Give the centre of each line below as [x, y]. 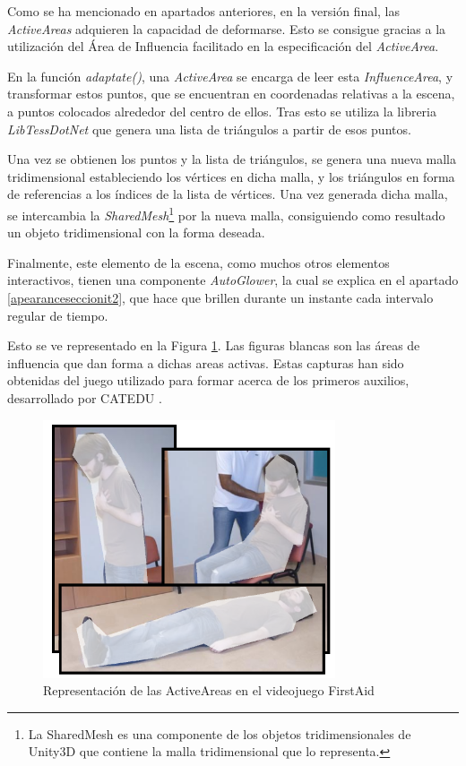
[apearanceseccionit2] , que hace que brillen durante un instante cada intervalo [220, 297]
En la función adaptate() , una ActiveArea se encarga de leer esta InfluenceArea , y [230, 76]
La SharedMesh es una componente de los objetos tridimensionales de [220, 733]
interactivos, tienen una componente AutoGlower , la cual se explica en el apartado [233, 280]
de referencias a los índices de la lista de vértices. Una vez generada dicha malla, [228, 194]
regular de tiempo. [58, 315]
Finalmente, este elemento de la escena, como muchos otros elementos [198, 262]
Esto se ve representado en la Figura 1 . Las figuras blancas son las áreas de [214, 345]
